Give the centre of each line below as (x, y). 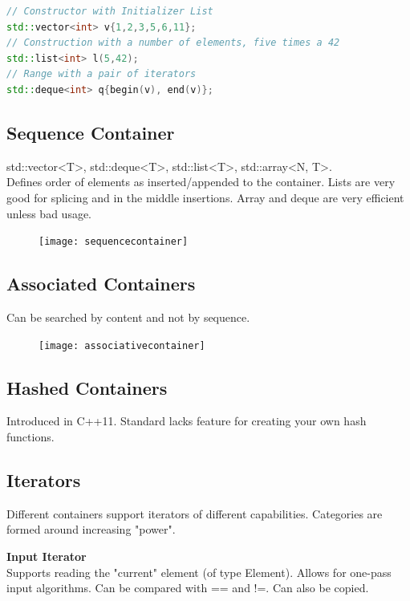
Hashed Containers (87, 387)
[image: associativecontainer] (122, 345)
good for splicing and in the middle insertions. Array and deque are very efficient (205, 197)
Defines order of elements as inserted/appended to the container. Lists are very (201, 182)
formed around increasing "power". (91, 529)
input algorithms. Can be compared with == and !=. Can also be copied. (188, 588)
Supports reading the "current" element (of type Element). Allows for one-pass (199, 572)
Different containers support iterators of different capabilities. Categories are (195, 513)
